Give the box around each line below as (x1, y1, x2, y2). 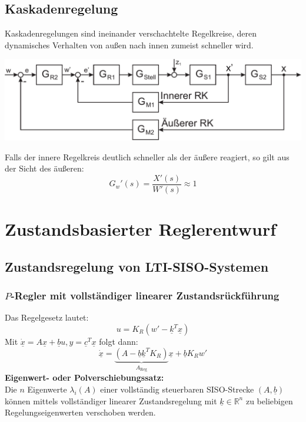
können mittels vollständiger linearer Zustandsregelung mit (5, 394, 217, 407)
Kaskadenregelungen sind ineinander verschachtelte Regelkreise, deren (5, 27, 257, 39)
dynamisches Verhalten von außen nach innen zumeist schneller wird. (5, 38, 254, 51)
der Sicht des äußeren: (5, 162, 84, 174)
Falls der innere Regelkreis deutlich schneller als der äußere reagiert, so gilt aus (5, 150, 290, 163)
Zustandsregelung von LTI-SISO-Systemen (5, 257, 269, 275)
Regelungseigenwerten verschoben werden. (5, 406, 156, 418)
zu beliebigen (245, 394, 293, 407)
